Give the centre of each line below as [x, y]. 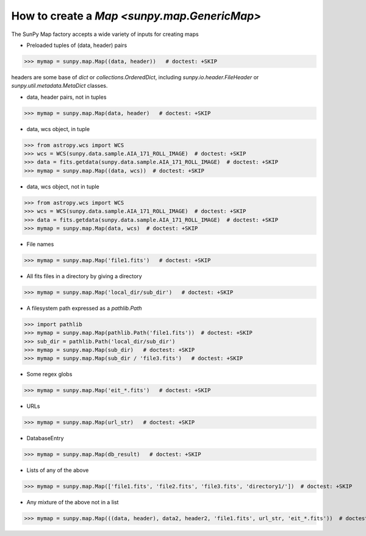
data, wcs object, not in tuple [63, 187]
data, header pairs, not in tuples [66, 97]
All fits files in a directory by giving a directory [84, 276]
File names [40, 244]
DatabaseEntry [45, 438]
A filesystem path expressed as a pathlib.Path [84, 308]
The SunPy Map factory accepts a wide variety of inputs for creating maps [105, 34]
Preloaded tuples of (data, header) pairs [77, 45]
